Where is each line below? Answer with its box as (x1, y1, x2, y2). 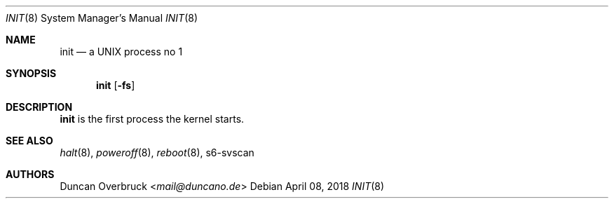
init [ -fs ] (96, 79, 135, 91)
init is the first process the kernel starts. (60, 113, 245, 125)
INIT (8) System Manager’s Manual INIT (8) (6, 12, 198, 24)
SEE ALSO (6, 135, 53, 147)
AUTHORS (6, 168, 55, 180)
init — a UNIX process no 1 (60, 46, 183, 57)
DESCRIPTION (6, 101, 73, 113)
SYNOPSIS (6, 67, 57, 79)
